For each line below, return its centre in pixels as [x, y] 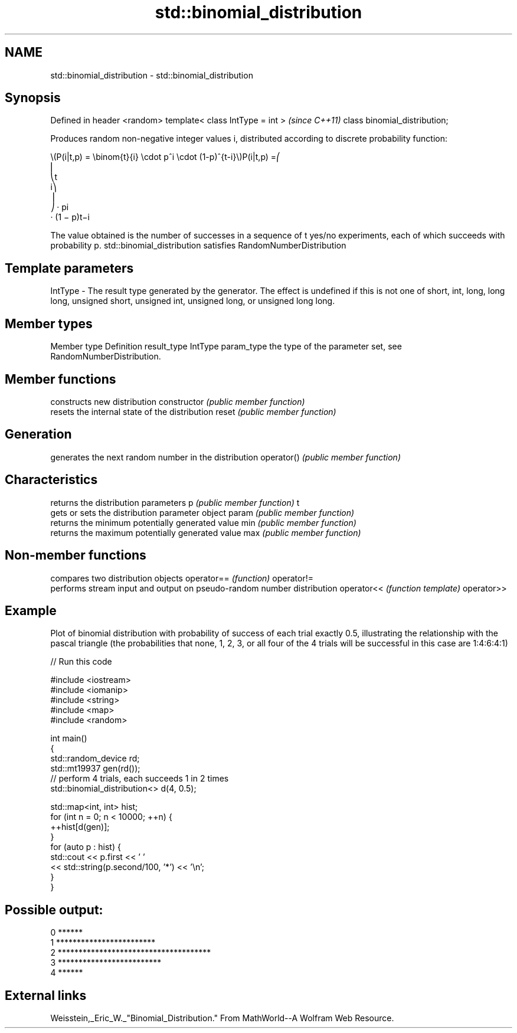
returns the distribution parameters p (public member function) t [175, 502]
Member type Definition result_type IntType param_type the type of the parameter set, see [226, 346]
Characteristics [51, 480]
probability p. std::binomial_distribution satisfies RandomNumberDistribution [198, 246]
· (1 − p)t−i [70, 217]
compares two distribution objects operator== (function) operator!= [182, 578]
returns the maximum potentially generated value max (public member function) [206, 532]
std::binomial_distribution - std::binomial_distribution [152, 75]
